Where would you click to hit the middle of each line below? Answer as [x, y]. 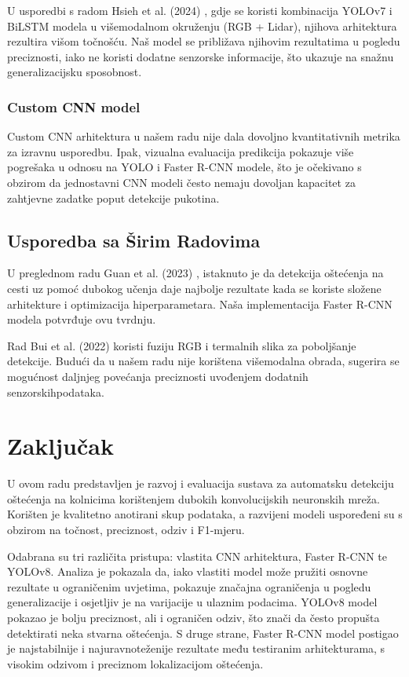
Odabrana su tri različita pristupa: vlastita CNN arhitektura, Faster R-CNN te [197, 556]
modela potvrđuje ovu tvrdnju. [82, 319]
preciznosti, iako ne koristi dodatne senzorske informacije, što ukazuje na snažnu [201, 56]
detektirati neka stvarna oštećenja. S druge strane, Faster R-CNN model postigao [203, 633]
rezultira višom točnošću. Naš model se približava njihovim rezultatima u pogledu [204, 41]
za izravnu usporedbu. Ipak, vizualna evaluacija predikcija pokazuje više [181, 151]
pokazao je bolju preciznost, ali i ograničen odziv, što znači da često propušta [194, 617]
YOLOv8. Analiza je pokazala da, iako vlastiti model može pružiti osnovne [188, 571]
